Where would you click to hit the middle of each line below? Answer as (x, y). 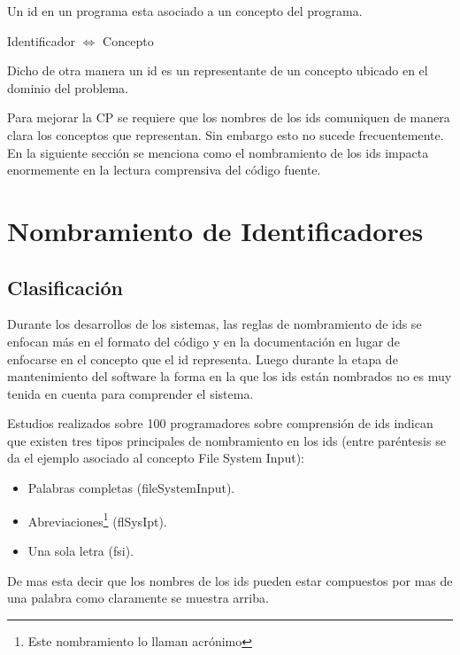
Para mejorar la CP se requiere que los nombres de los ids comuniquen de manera (229, 117)
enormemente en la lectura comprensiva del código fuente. (164, 170)
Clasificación (65, 287)
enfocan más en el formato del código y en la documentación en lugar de (203, 341)
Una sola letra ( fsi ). (81, 550)
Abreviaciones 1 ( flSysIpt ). (97, 519)
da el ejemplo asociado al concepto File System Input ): (156, 458)
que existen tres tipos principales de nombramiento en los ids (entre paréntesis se (226, 440)
